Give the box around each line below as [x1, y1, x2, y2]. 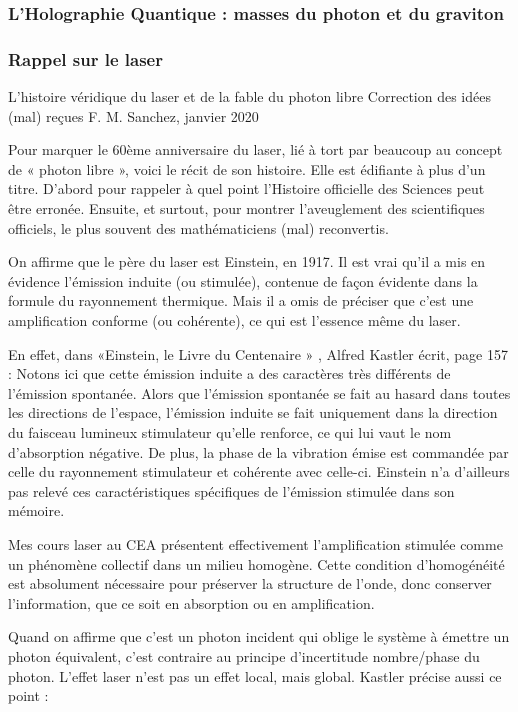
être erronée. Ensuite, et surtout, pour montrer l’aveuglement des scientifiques [8, 198, 485, 219]
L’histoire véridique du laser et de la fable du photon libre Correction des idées [8, 86, 491, 107]
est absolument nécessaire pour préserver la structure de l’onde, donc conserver [8, 573, 492, 594]
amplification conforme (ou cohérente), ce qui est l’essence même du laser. [8, 310, 461, 330]
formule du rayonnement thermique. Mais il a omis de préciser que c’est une [8, 290, 474, 311]
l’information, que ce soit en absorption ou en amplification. [8, 592, 375, 613]
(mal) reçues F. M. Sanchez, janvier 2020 [8, 105, 259, 126]
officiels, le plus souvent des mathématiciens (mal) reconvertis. [8, 217, 389, 238]
